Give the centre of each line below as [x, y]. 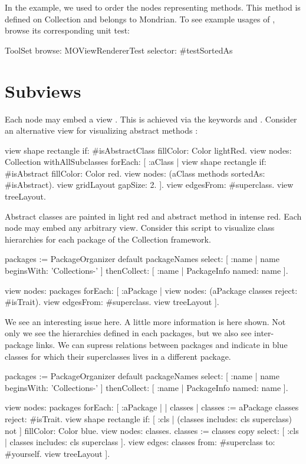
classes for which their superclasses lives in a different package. [118, 356]
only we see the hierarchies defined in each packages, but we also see [128, 333]
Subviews [43, 90]
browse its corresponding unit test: [67, 30]
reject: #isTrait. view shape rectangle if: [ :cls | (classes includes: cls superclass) [149, 418]
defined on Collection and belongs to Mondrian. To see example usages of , [140, 19]
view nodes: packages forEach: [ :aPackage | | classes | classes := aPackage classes [152, 407]
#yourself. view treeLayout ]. [57, 453]
